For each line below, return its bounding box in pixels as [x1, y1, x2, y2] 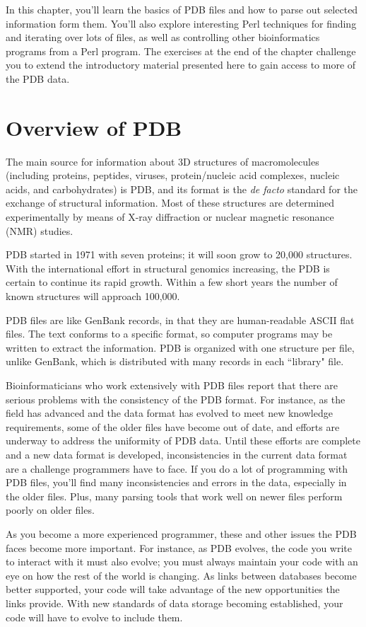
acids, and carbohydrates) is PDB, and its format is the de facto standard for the [6, 181, 358, 196]
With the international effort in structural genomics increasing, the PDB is [6, 260, 330, 275]
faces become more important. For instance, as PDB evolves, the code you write [6, 540, 353, 555]
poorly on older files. [6, 502, 95, 517]
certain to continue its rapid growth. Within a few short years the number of [6, 275, 338, 289]
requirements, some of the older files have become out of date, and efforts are [6, 419, 340, 434]
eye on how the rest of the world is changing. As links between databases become [6, 568, 357, 582]
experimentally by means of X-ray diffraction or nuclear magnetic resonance [6, 209, 334, 224]
